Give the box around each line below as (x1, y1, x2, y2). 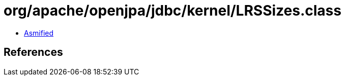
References (4, 46, 63, 59)
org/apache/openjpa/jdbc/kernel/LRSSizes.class (4, 2, 341, 19)
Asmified (24, 28, 54, 37)
